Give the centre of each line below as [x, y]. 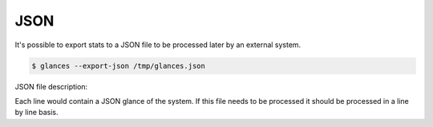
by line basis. [37, 113]
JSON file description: [51, 86]
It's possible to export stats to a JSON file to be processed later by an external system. [158, 45]
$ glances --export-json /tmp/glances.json [119, 65]
